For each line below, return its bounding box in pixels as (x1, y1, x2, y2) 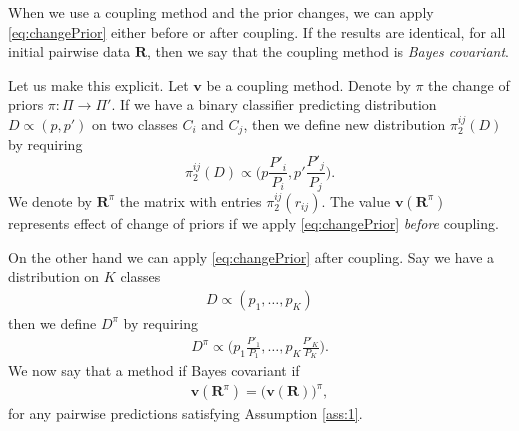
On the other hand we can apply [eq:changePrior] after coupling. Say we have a (8, 246, 495, 267)
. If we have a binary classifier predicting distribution (111, 94, 437, 115)
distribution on (8, 266, 100, 287)
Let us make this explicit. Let (8, 74, 189, 95)
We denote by (8, 190, 92, 211)
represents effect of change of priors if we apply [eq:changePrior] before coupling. (8, 212, 499, 233)
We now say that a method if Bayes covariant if (8, 360, 300, 381)
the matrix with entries (119, 190, 262, 211)
